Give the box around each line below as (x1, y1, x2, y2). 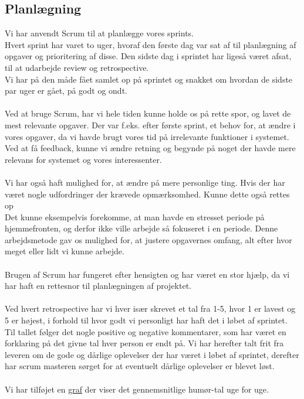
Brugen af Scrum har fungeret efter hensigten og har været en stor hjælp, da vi (5, 268, 290, 280)
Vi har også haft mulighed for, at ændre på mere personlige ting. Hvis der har (5, 176, 285, 188)
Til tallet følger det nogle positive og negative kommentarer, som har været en (5, 325, 286, 337)
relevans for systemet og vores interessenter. (5, 153, 162, 165)
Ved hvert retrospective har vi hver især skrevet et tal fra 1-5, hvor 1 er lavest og (5, 302, 296, 315)
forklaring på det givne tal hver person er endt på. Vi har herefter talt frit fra (5, 337, 284, 349)
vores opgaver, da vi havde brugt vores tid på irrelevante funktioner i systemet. (5, 130, 289, 142)
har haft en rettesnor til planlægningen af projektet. (5, 279, 192, 292)
